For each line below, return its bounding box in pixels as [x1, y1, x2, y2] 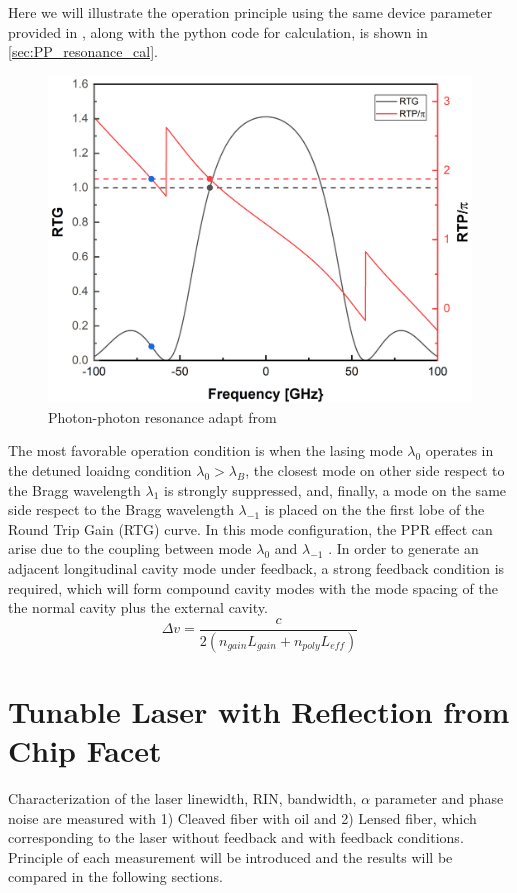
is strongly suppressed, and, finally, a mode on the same [164, 479, 507, 500]
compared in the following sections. [8, 866, 223, 887]
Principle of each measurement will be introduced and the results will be [8, 846, 453, 867]
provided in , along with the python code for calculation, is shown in [8, 21, 428, 42]
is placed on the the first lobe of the [264, 499, 485, 520]
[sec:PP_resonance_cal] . [8, 41, 158, 62]
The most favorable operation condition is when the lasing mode [8, 440, 403, 461]
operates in [425, 440, 494, 461]
